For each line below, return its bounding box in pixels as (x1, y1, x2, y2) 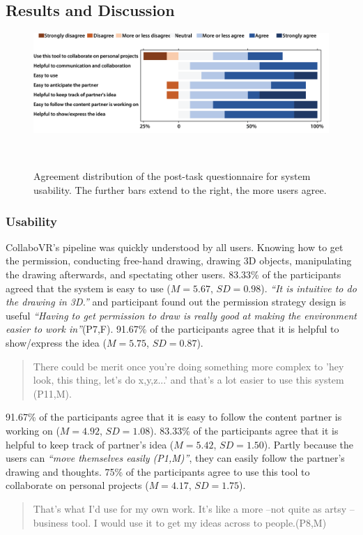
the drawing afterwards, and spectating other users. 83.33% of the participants (6, 267, 341, 282)
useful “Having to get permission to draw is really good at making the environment (6, 308, 357, 322)
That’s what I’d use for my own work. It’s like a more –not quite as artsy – (33, 501, 355, 515)
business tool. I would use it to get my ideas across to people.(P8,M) (33, 515, 327, 529)
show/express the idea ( (6, 336, 107, 350)
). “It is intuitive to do (261, 280, 357, 295)
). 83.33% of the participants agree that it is (150, 423, 339, 438)
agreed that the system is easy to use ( (6, 280, 171, 295)
